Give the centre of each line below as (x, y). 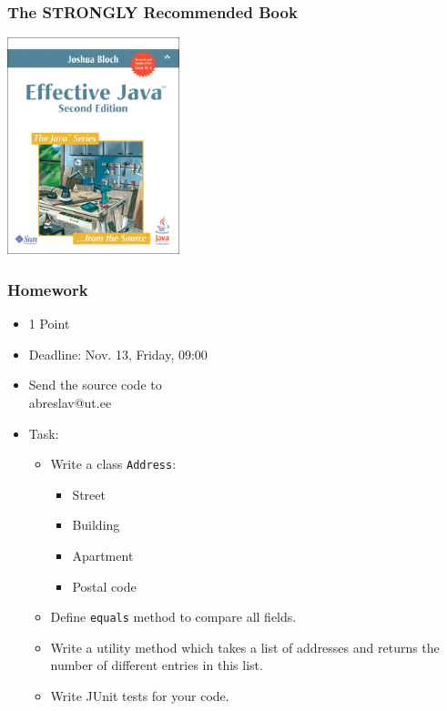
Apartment (103, 555)
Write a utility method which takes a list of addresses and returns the (245, 647)
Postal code (104, 586)
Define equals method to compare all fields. (173, 617)
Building (96, 525)
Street (89, 494)
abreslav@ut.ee (70, 402)
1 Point (49, 324)
